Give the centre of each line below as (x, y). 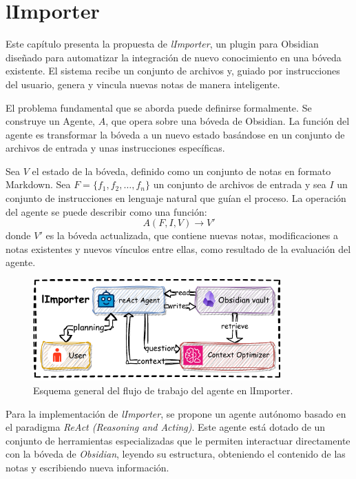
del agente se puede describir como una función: (106, 211)
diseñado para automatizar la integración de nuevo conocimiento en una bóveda (174, 57)
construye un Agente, (51, 121)
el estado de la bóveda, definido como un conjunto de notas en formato (181, 171)
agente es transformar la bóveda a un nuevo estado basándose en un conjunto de (175, 134)
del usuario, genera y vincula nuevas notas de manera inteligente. (143, 84)
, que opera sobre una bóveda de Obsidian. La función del (228, 121)
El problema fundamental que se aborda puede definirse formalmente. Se (159, 107)
